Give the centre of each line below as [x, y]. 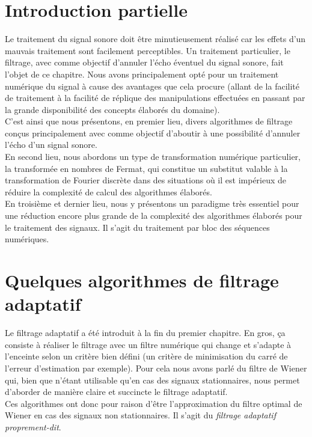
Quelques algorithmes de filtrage [142, 280]
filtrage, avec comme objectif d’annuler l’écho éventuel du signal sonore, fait [144, 62]
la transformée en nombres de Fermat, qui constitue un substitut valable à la [146, 168]
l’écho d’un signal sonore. [51, 145]
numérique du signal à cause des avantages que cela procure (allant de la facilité [152, 86]
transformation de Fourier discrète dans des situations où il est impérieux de [146, 180]
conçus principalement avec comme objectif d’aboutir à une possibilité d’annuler [153, 133]
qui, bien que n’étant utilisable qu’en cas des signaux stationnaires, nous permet [152, 380]
